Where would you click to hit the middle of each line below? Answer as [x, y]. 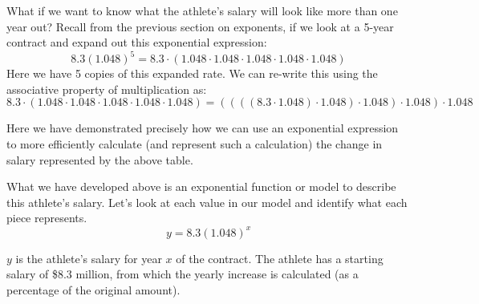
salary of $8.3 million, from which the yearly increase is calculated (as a [183, 274]
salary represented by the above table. [100, 159]
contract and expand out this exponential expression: [137, 42]
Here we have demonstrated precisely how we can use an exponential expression [203, 128]
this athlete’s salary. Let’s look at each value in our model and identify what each [207, 202]
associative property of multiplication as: [107, 89]
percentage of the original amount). [93, 289]
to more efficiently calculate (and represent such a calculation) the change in [195, 144]
